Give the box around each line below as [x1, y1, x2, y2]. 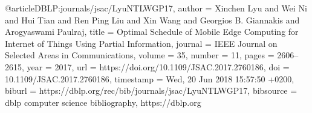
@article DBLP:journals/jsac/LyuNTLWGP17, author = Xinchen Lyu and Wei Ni [5, 2, 307, 14]
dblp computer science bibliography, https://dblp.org [5, 96, 201, 108]
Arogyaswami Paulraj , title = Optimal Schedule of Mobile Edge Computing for [5, 25, 299, 38]
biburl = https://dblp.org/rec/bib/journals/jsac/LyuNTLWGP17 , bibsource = [5, 84, 297, 97]
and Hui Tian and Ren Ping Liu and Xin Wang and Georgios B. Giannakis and [5, 13, 300, 26]
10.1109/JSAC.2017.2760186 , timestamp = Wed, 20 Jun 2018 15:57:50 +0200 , [5, 72, 294, 85]
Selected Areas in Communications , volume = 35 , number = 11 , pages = [5, 49, 275, 61]
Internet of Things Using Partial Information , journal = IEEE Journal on [5, 37, 278, 49]
